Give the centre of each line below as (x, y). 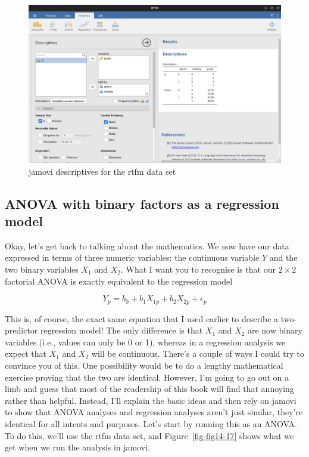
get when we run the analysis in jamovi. (78, 447)
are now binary (275, 330)
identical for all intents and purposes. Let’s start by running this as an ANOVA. (151, 423)
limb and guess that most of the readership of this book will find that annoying (149, 389)
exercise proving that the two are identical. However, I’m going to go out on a (147, 377)
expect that (26, 353)
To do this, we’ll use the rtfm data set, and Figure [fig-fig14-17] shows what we (149, 435)
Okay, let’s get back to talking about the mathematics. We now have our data (147, 246)
